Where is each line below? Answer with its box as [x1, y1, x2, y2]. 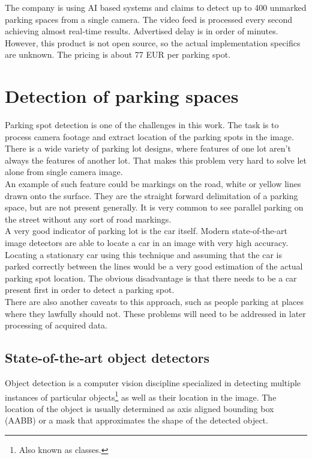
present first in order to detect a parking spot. [5, 283, 175, 296]
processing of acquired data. [5, 319, 107, 331]
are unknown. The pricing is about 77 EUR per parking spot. [5, 48, 231, 61]
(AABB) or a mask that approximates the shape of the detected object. [5, 414, 268, 427]
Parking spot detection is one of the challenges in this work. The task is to [5, 119, 279, 131]
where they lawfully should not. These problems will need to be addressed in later [5, 307, 306, 319]
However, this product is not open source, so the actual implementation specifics [5, 36, 301, 49]
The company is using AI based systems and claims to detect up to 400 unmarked [5, 1, 307, 13]
